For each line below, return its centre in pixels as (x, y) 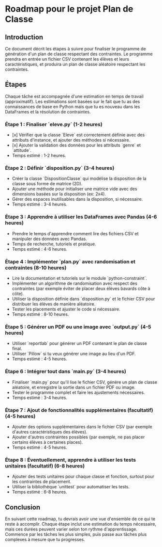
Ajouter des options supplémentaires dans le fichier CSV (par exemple (82, 426)
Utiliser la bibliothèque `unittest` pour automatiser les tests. (71, 487)
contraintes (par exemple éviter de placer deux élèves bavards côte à (81, 289)
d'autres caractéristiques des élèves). (50, 432)
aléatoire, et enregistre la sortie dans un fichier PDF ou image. (74, 387)
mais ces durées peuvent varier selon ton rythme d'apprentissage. (71, 529)
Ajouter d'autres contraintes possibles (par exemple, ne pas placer (78, 437)
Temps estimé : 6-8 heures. (39, 492)
